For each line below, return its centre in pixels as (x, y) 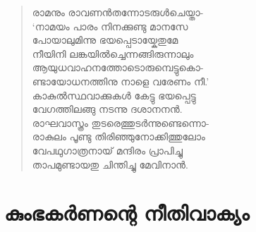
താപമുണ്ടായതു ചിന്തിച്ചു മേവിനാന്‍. (110, 164)
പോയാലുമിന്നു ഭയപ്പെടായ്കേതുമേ (105, 40)
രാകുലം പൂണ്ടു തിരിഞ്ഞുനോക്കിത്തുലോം (118, 136)
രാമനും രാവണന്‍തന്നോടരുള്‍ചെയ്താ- (118, 12)
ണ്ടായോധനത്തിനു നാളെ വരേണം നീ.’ (121, 81)
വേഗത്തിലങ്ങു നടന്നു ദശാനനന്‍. (107, 109)
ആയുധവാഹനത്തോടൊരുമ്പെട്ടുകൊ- (118, 67)
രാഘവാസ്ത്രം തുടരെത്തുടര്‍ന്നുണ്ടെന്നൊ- (121, 122)
